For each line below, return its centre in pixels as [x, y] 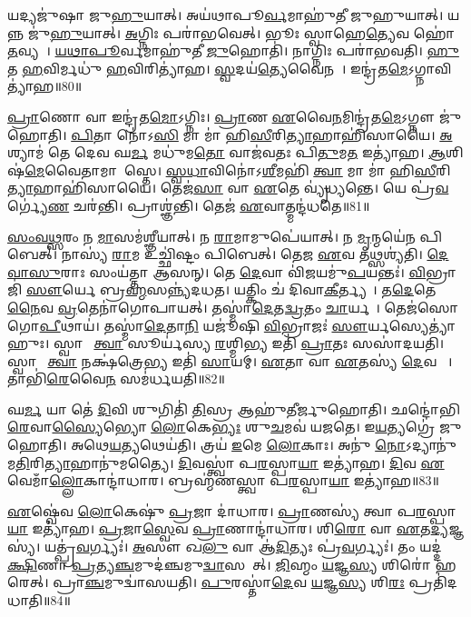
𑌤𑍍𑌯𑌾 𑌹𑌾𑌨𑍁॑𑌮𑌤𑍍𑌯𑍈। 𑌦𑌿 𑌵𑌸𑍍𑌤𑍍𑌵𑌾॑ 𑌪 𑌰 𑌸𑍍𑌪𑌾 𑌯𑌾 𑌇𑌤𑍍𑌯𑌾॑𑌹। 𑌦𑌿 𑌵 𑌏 [244, 462]
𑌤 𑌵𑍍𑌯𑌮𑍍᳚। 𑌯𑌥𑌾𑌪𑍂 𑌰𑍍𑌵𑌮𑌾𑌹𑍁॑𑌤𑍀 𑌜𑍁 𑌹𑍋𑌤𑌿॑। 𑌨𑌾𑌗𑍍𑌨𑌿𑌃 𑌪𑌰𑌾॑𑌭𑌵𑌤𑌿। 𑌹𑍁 [233, 50]
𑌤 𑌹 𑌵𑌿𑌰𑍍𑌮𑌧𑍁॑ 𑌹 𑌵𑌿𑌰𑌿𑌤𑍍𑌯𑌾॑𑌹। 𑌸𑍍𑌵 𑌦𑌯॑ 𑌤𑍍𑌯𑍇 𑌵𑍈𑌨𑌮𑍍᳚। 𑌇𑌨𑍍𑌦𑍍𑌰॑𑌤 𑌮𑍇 [208, 68]
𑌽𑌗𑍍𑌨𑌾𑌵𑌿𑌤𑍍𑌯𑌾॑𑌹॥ [430, 68]
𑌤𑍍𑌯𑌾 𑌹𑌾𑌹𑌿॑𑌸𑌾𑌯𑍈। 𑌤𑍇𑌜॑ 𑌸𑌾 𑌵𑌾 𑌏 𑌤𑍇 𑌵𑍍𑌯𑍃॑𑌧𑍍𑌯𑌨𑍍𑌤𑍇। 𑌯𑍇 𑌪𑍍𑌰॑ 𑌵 [228, 188]
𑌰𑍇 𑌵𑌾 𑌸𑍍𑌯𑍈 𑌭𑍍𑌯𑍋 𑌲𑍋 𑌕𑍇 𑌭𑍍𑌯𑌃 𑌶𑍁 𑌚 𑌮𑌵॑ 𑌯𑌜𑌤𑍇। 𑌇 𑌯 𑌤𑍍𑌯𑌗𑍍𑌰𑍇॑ [221, 427]
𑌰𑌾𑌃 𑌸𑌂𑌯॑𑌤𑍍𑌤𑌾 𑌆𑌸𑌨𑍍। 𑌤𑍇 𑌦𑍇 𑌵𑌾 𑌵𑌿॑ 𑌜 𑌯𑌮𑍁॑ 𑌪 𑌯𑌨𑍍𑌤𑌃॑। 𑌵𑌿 [243, 271]
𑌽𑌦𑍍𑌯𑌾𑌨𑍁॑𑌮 [431, 445]
